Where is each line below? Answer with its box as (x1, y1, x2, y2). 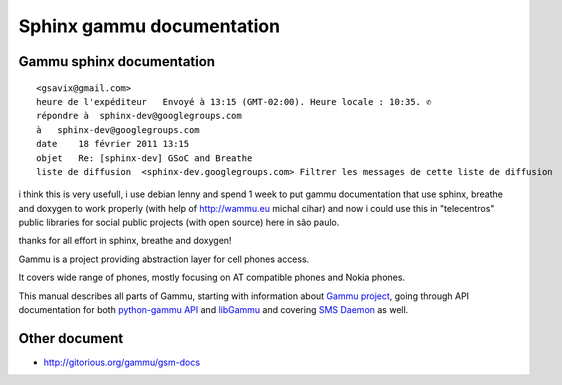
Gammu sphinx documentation (18, 53, 215, 70)
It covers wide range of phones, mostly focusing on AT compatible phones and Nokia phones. (18, 271, 405, 284)
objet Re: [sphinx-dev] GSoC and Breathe (36, 152, 253, 164)
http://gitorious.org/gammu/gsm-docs (43, 356, 200, 368)
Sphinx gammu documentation (18, 15, 280, 37)
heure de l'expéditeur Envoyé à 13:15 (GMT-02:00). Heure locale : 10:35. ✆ (36, 96, 432, 107)
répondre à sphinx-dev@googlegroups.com (36, 110, 242, 122)
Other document (18, 330, 124, 347)
